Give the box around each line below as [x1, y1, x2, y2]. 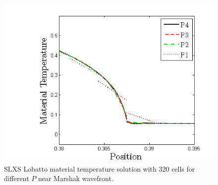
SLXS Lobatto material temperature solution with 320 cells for [4, 163, 195, 174]
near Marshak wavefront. [38, 173, 113, 184]
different [4, 173, 29, 184]
